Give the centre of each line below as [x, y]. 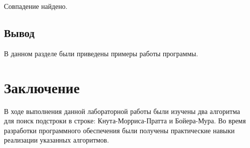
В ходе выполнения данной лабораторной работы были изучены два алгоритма [122, 111]
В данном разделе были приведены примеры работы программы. [101, 53]
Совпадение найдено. [36, 6]
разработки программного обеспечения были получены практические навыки [119, 130]
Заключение [42, 87]
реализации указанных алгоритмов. [57, 140]
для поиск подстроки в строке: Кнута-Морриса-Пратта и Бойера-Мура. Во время [125, 121]
